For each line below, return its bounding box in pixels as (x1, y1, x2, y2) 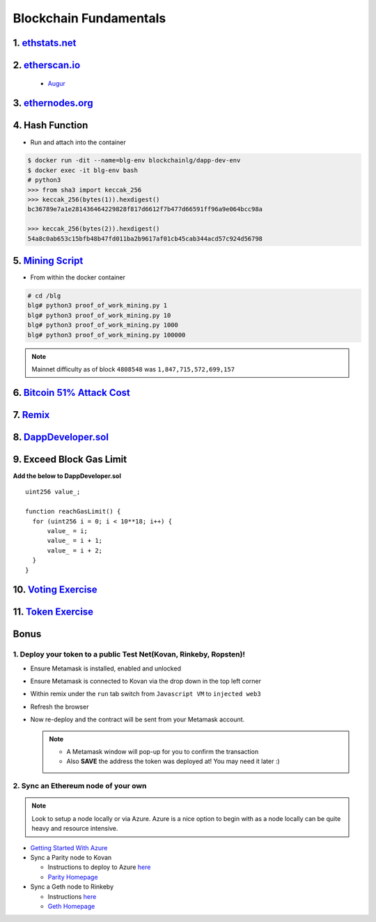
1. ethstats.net (13, 37, 77, 49)
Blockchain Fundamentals (13, 10, 166, 26)
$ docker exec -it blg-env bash (27, 166, 139, 174)
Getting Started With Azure (30, 843, 108, 852)
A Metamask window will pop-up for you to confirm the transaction (66, 748, 259, 756)
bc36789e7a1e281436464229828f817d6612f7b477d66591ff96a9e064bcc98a (27, 206, 263, 213)
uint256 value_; (25, 488, 81, 496)
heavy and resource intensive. (31, 824, 118, 833)
